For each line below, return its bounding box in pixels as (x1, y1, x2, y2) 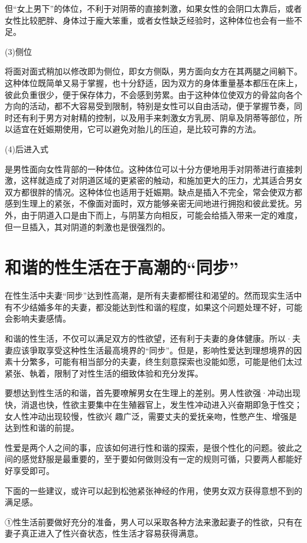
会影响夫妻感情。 (5, 312, 71, 325)
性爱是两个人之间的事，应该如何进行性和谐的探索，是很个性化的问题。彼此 (5, 441, 294, 453)
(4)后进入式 (5, 142, 48, 155)
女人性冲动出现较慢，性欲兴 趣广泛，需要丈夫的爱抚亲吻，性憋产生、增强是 (5, 410, 297, 422)
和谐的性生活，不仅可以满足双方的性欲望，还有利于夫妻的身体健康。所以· (5, 332, 292, 344)
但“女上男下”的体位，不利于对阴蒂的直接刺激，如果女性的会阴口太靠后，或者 (5, 2, 302, 14)
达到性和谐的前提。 (5, 421, 79, 434)
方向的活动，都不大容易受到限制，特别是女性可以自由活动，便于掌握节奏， (5, 100, 294, 112)
